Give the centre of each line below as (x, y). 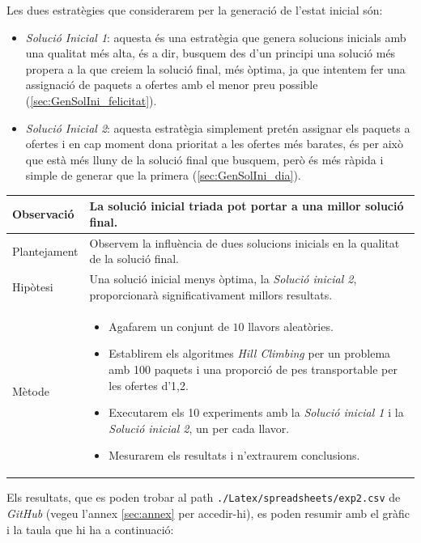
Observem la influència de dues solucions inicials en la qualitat (245, 242)
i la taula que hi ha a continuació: (90, 529)
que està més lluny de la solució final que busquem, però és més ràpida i (204, 159)
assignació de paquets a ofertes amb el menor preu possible (172, 85)
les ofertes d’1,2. (149, 385)
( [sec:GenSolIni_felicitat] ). (91, 100)
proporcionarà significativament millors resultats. (211, 294)
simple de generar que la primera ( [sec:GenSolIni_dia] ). (163, 175)
